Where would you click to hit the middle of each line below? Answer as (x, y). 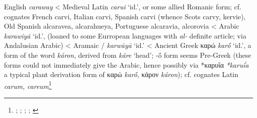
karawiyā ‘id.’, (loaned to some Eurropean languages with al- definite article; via (125, 35)
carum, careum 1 (28, 85)
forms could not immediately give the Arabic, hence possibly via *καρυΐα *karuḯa (127, 64)
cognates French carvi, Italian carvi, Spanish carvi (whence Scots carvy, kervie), (125, 16)
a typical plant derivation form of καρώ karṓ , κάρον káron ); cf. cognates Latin (121, 74)
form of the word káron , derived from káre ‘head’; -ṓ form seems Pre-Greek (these (128, 55)
